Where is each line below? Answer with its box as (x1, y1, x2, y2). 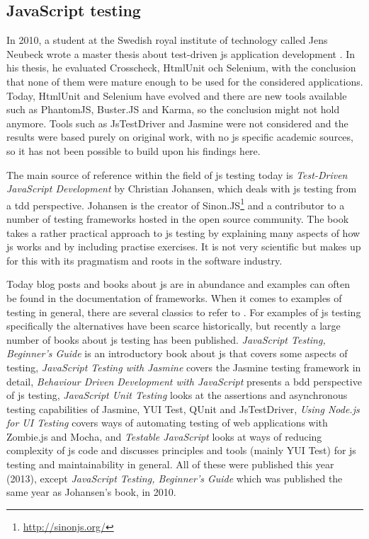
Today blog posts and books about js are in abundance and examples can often (6, 277, 351, 291)
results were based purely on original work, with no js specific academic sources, (6, 129, 353, 144)
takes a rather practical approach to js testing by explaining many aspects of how (6, 225, 361, 240)
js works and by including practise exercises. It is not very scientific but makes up (6, 239, 361, 254)
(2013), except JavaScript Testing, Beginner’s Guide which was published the (6, 470, 343, 485)
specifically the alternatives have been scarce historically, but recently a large (6, 318, 341, 333)
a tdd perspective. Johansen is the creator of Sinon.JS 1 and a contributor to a (6, 195, 345, 212)
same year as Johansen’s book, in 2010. (6, 485, 176, 499)
